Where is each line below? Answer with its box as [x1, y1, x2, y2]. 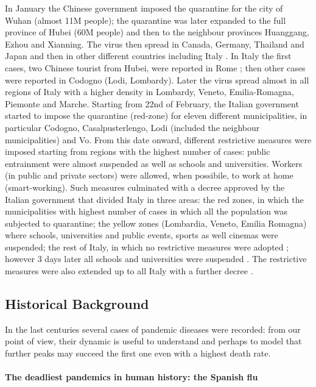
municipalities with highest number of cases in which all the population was [5, 205, 287, 218]
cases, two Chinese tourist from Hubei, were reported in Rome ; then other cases [5, 61, 306, 74]
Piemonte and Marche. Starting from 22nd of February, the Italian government [5, 97, 299, 110]
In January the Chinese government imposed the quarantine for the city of [5, 2, 283, 14]
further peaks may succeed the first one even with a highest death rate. [5, 347, 271, 360]
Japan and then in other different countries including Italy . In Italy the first [5, 49, 292, 62]
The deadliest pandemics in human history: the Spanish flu [5, 371, 258, 383]
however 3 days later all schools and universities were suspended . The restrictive [5, 252, 307, 265]
